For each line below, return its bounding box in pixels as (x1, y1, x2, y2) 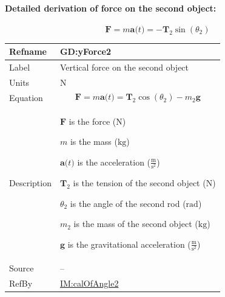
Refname (9, 45, 47, 58)
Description (9, 176, 52, 189)
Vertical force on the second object (59, 61, 189, 74)
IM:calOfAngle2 (59, 277, 119, 290)
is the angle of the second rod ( (70, 197, 186, 209)
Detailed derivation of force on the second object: (5, 1, 217, 14)
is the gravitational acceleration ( (67, 237, 191, 250)
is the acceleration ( (77, 155, 151, 168)
